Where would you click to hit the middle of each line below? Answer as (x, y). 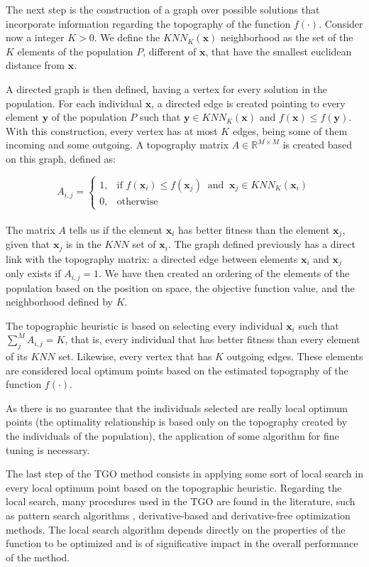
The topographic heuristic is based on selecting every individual (144, 325)
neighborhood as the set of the (287, 37)
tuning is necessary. (48, 449)
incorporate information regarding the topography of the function (148, 23)
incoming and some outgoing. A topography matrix (117, 145)
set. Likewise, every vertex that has (135, 356)
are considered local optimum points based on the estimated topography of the (177, 370)
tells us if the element (116, 229)
